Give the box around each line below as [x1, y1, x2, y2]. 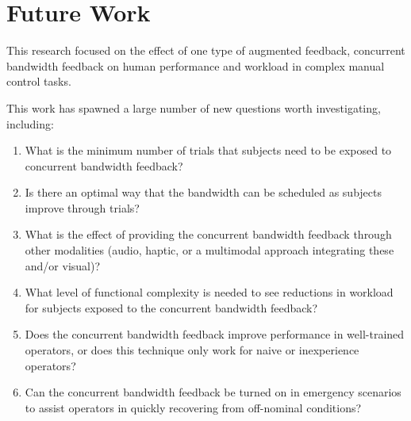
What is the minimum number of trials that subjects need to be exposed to [25, 142, 392, 159]
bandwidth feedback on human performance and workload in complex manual [6, 57, 385, 74]
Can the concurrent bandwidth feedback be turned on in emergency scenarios [25, 384, 401, 400]
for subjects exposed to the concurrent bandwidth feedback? [25, 299, 318, 316]
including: [6, 115, 54, 132]
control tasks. [6, 73, 71, 90]
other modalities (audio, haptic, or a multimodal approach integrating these [25, 242, 394, 258]
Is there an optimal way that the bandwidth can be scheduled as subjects [25, 184, 382, 201]
